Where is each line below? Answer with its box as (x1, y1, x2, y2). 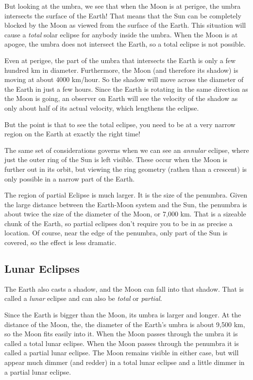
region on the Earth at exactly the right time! (4, 129, 140, 139)
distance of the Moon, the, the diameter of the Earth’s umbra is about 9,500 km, (4, 319, 245, 329)
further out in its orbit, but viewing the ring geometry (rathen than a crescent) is (4, 164, 247, 174)
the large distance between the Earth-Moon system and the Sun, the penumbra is (4, 199, 247, 209)
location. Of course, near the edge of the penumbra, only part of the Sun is (4, 228, 228, 238)
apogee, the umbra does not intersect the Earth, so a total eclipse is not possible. (4, 39, 246, 49)
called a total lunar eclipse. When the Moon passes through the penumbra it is (4, 338, 239, 348)
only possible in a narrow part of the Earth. (4, 173, 135, 183)
